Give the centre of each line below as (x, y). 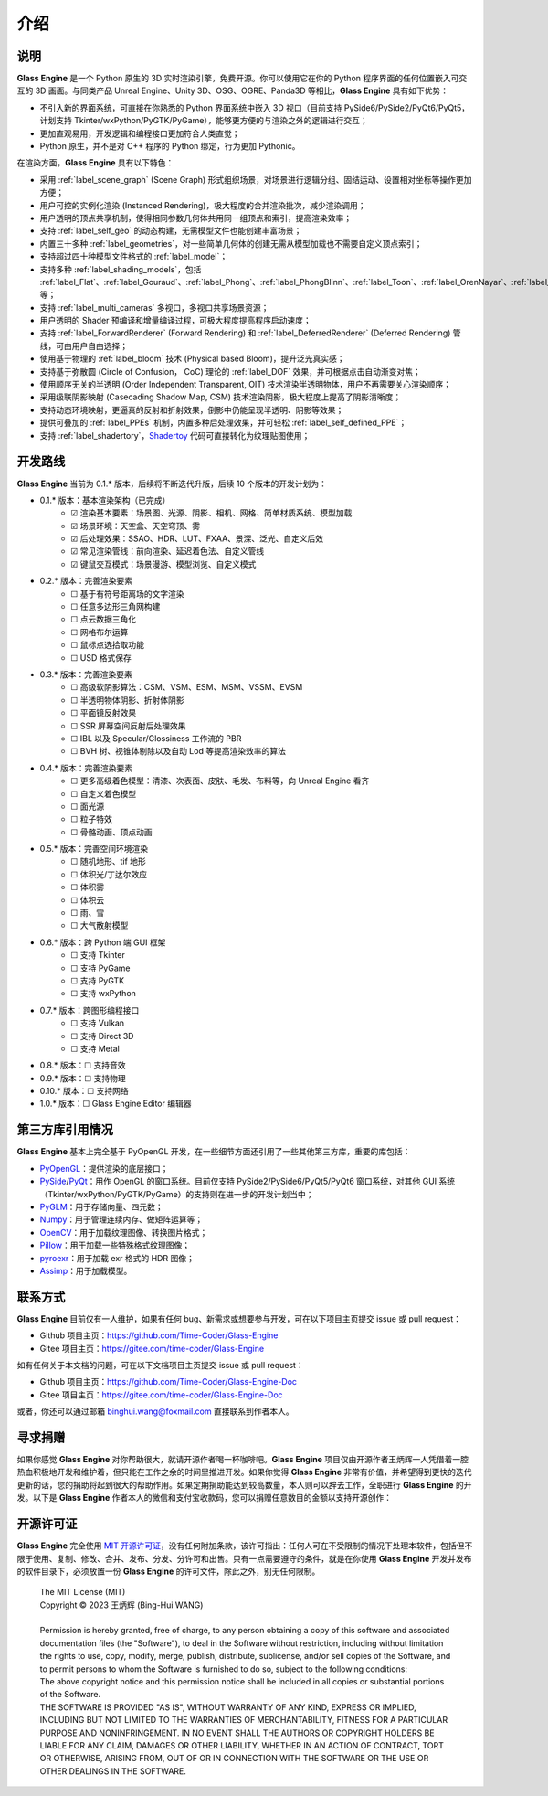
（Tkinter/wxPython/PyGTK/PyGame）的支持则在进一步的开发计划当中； (177, 1194)
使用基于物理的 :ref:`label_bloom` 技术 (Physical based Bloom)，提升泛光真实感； (192, 359)
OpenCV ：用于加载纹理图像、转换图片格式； (124, 1232)
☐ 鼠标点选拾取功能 (108, 645)
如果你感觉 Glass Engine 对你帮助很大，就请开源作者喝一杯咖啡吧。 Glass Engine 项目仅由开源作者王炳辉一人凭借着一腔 (243, 1460)
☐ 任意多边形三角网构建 (116, 607)
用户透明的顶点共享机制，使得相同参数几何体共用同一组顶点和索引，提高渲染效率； (195, 218)
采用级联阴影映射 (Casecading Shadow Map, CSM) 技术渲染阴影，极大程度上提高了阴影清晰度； (221, 397)
